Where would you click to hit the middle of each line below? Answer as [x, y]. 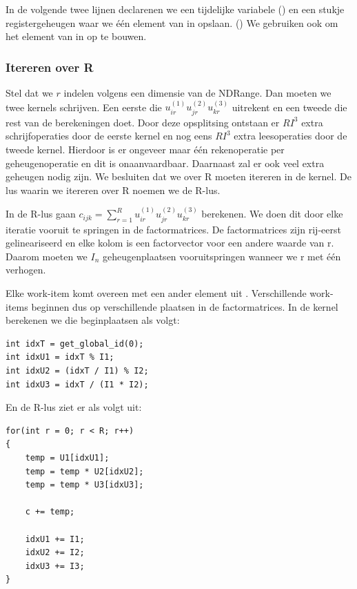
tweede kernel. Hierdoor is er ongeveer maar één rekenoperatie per [145, 149]
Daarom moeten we [47, 256]
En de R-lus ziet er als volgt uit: [74, 407]
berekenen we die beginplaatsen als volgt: [93, 320]
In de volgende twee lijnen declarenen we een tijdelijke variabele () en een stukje [175, 9]
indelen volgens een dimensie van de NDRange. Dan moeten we [197, 93]
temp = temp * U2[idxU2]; [84, 471]
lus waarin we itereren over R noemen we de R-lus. [113, 190]
